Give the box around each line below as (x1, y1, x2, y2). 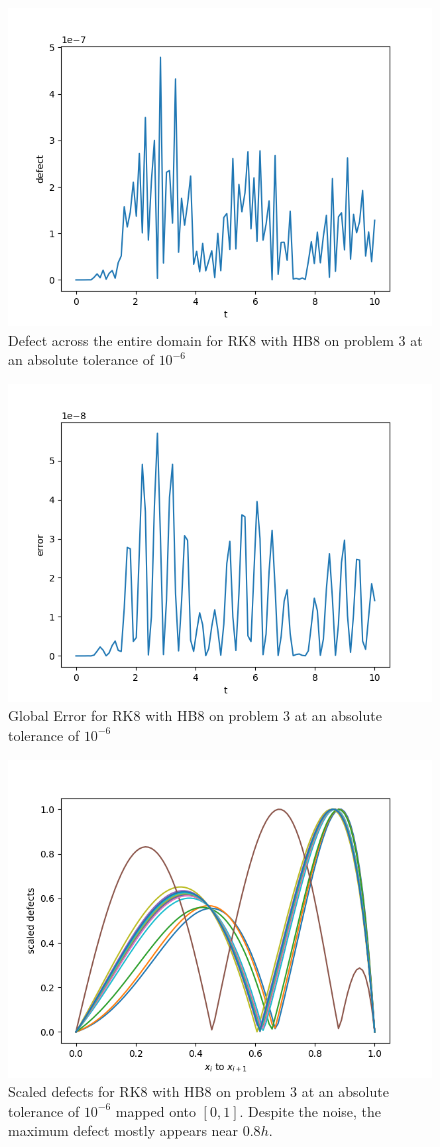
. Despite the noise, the (239, 1100, 382, 1121)
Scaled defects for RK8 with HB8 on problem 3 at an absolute (8, 1081, 389, 1102)
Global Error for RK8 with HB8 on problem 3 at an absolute (8, 705, 382, 726)
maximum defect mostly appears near (8, 1120, 239, 1141)
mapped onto (115, 1100, 196, 1121)
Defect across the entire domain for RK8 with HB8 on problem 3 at (8, 329, 423, 350)
